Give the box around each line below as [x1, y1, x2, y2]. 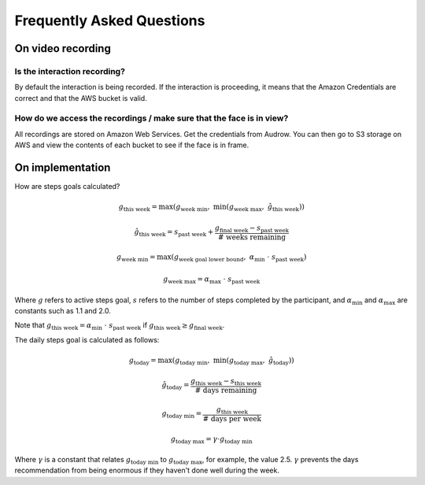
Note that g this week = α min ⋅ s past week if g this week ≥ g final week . [14, 320, 225, 332]
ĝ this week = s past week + [134, 228, 214, 239]
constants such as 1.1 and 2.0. [14, 305, 112, 315]
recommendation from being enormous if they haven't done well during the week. [14, 465, 279, 476]
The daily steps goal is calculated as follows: [14, 335, 160, 344]
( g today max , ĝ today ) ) [226, 355, 294, 366]
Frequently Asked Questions [14, 12, 205, 29]
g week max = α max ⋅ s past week [162, 274, 261, 285]
